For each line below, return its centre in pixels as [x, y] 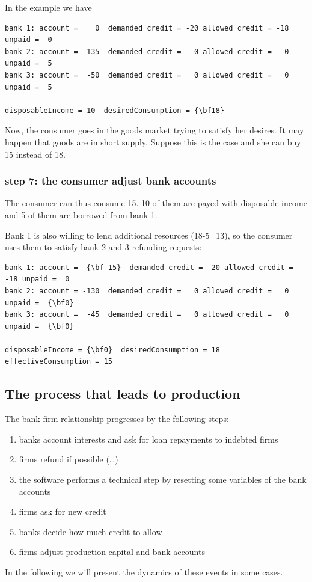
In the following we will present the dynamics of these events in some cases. [144, 572]
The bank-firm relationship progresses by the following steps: [117, 419]
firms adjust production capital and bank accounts [112, 552]
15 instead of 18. [35, 154]
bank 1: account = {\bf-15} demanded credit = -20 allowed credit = [149, 267]
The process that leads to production [123, 394]
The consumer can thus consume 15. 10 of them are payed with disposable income [156, 203]
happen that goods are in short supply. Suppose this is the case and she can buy [153, 142]
